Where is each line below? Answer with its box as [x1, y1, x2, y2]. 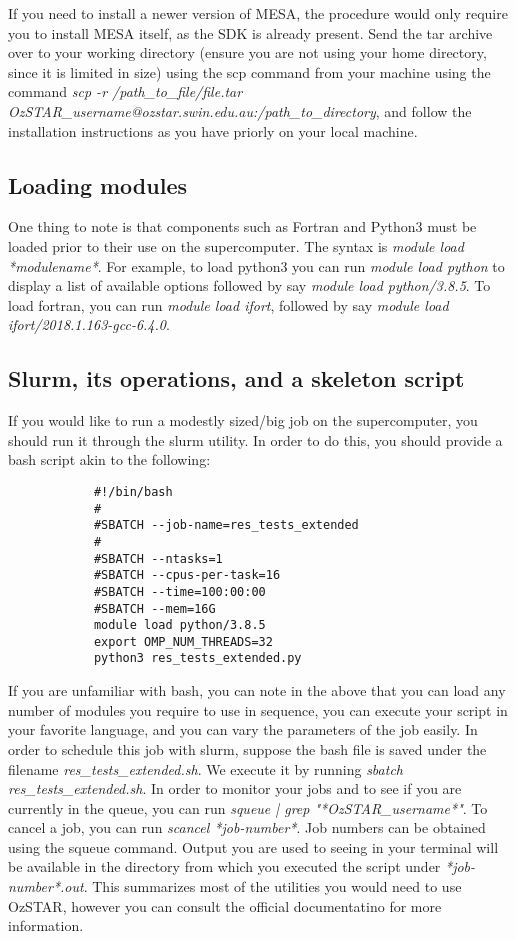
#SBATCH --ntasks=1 [93, 551, 223, 566]
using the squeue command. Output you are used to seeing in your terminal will [8, 836, 499, 857]
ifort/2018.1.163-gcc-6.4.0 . [8, 314, 170, 335]
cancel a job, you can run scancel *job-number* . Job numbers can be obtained [8, 817, 486, 838]
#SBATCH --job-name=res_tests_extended [93, 518, 359, 533]
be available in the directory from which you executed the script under [8, 856, 441, 877]
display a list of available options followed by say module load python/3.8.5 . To [8, 275, 491, 296]
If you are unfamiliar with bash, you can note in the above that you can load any [8, 680, 506, 701]
